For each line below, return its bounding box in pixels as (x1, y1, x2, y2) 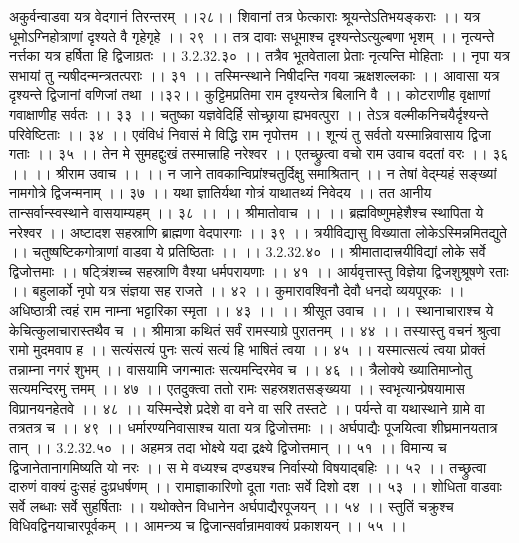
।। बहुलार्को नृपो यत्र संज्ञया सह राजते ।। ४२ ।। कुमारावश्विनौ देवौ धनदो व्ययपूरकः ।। (9, 280, 465, 301)
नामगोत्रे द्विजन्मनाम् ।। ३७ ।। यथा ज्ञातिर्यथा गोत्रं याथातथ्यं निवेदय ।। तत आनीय (9, 182, 432, 203)
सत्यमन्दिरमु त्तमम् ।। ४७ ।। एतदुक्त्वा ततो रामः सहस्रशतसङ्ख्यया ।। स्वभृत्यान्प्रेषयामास (9, 378, 465, 399)
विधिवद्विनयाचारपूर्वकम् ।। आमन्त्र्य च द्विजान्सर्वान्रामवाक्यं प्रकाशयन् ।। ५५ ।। (9, 515, 407, 536)
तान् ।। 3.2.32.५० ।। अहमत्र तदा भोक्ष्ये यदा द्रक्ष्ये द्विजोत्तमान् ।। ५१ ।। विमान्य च (9, 437, 447, 458)
